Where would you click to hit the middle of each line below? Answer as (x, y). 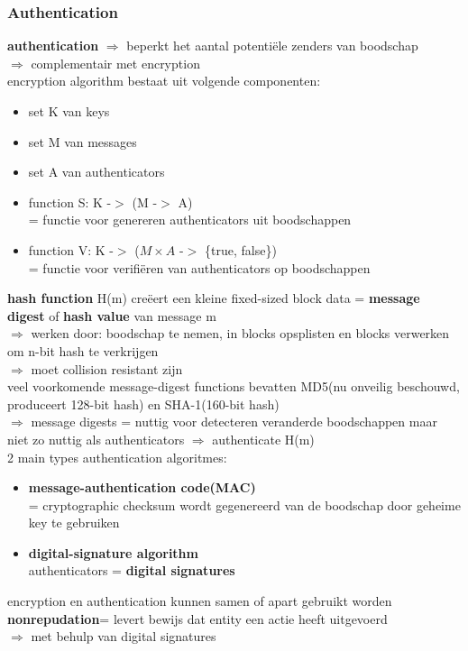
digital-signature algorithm (113, 552)
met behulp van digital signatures (124, 636)
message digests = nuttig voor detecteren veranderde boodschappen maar (234, 422)
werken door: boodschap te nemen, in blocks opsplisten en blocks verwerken (240, 333)
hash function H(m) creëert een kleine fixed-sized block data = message (214, 298)
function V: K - (71, 249)
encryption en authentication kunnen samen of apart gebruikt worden (200, 601)
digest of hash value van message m (112, 315)
